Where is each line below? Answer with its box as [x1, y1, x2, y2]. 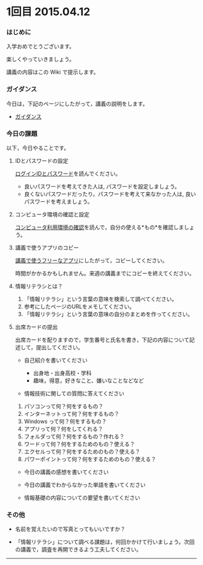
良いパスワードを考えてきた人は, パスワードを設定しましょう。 [24, 183, 180, 190]
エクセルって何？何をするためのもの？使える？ [24, 448, 141, 456]
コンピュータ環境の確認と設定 [14, 211, 89, 218]
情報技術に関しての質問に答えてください [24, 390, 125, 397]
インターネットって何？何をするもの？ [24, 410, 120, 418]
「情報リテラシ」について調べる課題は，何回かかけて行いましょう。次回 [14, 538, 195, 546]
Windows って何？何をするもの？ [24, 418, 107, 425]
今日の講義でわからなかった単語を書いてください [24, 481, 146, 489]
